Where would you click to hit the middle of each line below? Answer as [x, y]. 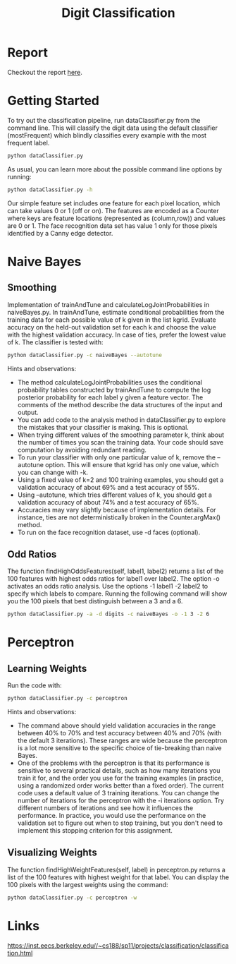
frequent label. [29, 143]
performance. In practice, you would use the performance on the [112, 816]
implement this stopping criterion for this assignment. [95, 831]
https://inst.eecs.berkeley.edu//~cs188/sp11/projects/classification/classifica [118, 945]
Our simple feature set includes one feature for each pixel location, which [114, 203]
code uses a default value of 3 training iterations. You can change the [118, 793]
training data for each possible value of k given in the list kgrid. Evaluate [112, 320]
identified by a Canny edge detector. [60, 233]
